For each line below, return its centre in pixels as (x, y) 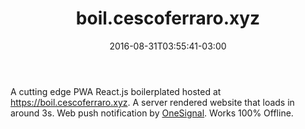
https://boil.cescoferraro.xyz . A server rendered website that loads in (152, 102)
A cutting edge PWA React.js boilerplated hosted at (116, 91)
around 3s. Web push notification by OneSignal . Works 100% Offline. (152, 113)
